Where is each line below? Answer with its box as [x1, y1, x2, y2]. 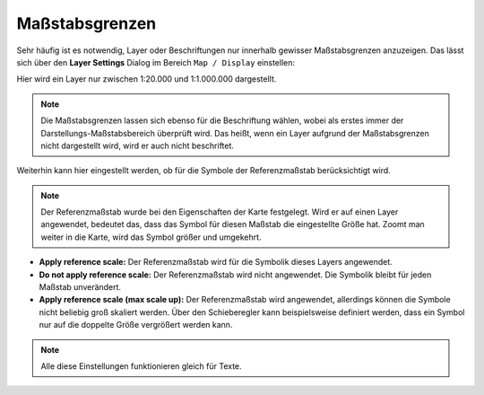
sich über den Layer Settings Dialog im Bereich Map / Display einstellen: [16, 57, 296, 67]
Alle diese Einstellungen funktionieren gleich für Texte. [40, 360, 242, 372]
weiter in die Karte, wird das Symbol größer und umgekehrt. [40, 232, 262, 242]
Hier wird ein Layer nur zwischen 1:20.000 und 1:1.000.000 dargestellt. [16, 74, 277, 84]
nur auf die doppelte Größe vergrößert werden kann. [39, 320, 233, 330]
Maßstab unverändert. [39, 282, 121, 293]
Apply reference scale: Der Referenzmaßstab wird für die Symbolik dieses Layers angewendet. [39, 257, 393, 268]
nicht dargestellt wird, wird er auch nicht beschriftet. [40, 140, 235, 151]
